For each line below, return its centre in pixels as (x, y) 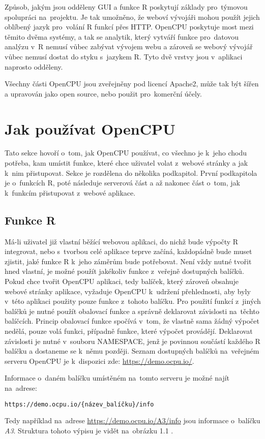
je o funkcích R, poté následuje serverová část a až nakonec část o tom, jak (122, 183)
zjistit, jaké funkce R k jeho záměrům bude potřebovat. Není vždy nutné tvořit (128, 261)
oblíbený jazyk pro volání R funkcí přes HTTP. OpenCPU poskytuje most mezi (129, 27)
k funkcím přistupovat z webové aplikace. (70, 192)
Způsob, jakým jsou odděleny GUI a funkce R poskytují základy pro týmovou (126, 7)
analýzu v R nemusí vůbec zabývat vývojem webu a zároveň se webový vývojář (129, 46)
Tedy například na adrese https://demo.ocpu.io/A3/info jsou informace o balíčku (132, 420)
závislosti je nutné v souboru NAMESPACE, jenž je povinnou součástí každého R (132, 341)
